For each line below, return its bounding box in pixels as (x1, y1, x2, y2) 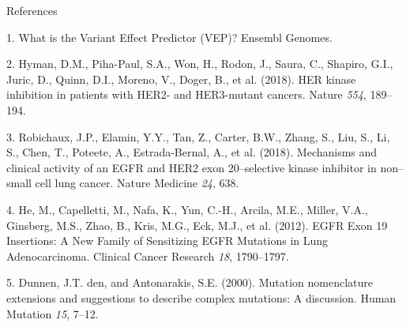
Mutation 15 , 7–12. (6, 305, 99, 321)
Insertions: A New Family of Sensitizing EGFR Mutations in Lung (6, 232, 329, 249)
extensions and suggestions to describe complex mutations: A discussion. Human (6, 289, 397, 306)
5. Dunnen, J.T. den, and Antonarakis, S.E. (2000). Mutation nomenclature (6, 274, 373, 291)
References (6, 2, 58, 18)
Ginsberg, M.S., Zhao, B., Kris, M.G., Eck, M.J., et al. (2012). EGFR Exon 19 (6, 216, 388, 233)
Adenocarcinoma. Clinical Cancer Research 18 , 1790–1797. (6, 247, 289, 264)
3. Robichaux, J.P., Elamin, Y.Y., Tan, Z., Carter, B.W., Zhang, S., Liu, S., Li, (6, 128, 390, 145)
